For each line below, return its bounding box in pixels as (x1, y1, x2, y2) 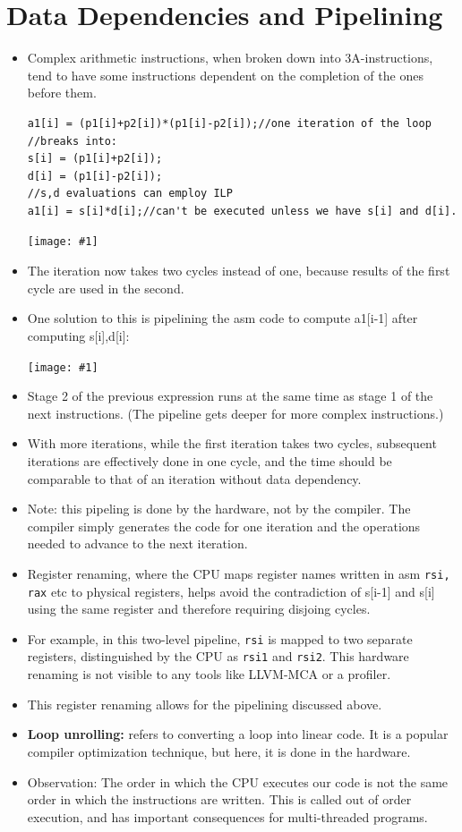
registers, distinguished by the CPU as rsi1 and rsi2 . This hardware (27, 647, 409, 666)
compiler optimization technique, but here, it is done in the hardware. (27, 742, 411, 760)
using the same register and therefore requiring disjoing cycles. (27, 599, 371, 618)
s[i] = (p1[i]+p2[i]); (27, 152, 163, 166)
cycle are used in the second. (27, 278, 184, 297)
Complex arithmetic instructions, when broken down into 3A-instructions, (27, 48, 433, 67)
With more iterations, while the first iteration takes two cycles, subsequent (27, 434, 437, 453)
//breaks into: (27, 134, 118, 148)
